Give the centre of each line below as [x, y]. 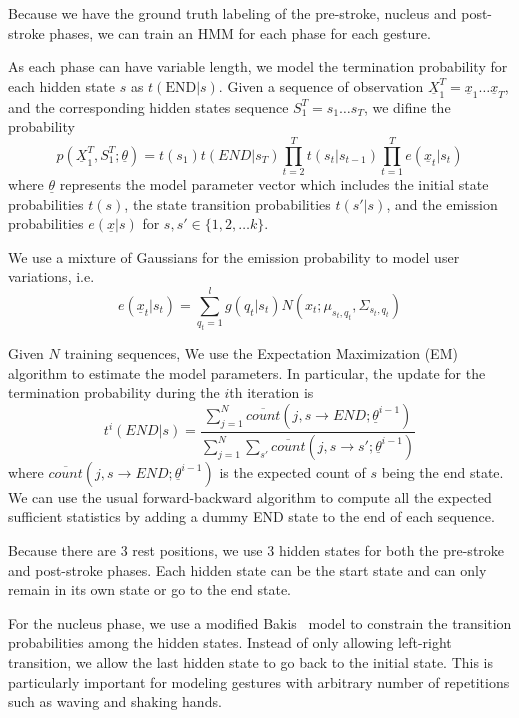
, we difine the [407, 106]
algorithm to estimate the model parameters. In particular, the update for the [247, 372]
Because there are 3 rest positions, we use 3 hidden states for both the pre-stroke [256, 550]
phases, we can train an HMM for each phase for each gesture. [240, 32]
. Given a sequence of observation [321, 85]
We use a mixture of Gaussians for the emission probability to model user [234, 256]
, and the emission [442, 203]
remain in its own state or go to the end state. [149, 589]
